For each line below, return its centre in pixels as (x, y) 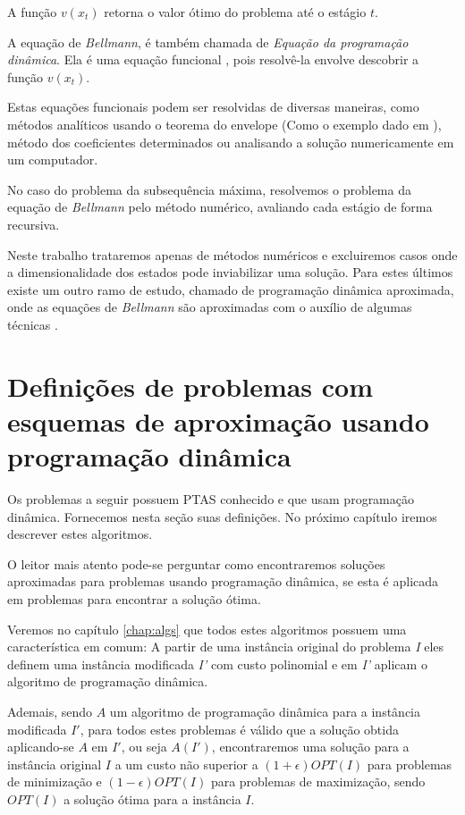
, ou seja (144, 747)
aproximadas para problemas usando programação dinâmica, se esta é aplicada (223, 581)
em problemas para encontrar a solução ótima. (134, 598)
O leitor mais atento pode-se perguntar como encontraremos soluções (196, 563)
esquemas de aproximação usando (218, 420)
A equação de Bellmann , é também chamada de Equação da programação (208, 42)
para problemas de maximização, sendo (318, 781)
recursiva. (34, 224)
